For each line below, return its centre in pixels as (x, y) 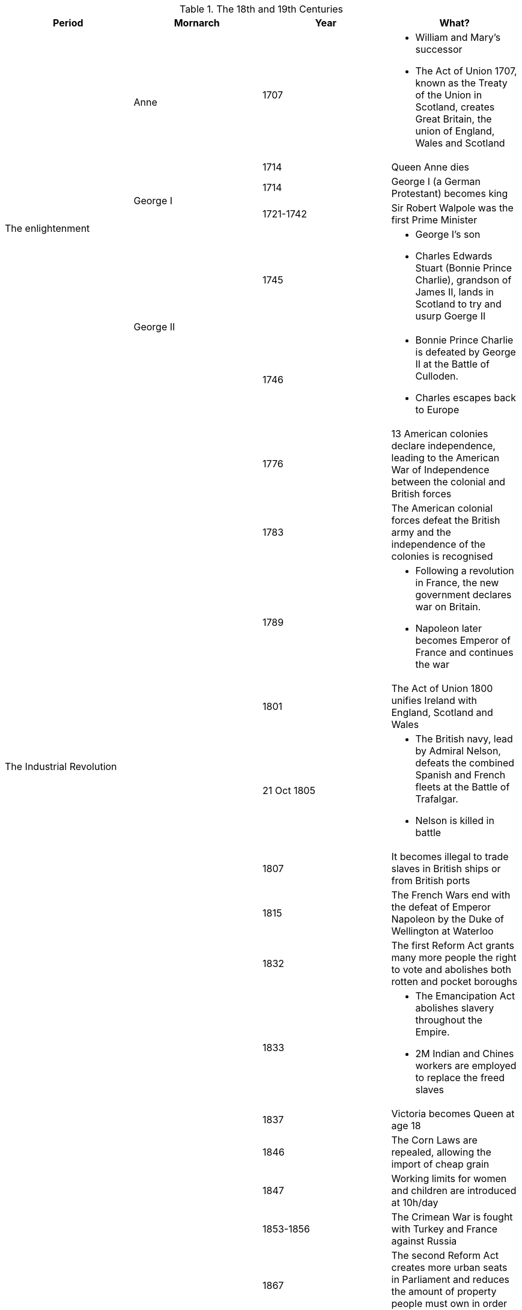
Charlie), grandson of (463, 280)
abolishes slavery (455, 1008)
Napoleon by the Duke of (448, 919)
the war (432, 664)
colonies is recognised (442, 556)
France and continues (464, 652)
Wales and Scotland (460, 143)
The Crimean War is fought (452, 1217)
